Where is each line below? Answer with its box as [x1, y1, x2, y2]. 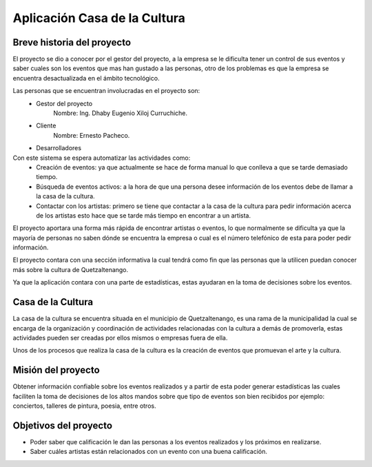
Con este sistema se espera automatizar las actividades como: [12, 154, 191, 162]
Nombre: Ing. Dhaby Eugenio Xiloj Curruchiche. [53, 109, 188, 117]
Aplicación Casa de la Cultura [12, 10, 186, 25]
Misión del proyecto [12, 364, 100, 376]
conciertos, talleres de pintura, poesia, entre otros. [12, 402, 156, 410]
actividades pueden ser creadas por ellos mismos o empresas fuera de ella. [12, 333, 228, 342]
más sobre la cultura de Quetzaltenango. [12, 265, 129, 273]
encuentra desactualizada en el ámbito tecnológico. [12, 74, 160, 82]
